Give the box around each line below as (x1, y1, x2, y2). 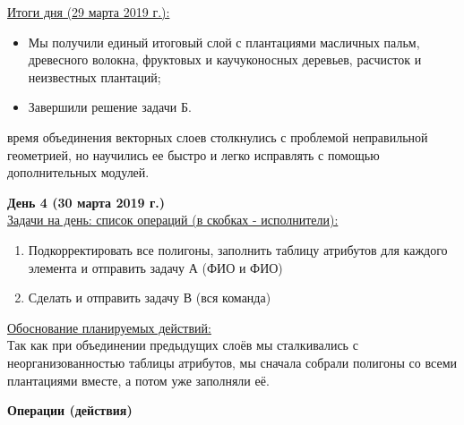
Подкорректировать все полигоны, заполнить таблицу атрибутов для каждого (28, 240, 448, 259)
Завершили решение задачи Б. (28, 98, 192, 116)
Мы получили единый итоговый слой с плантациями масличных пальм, (28, 32, 420, 51)
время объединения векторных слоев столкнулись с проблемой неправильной (7, 127, 428, 146)
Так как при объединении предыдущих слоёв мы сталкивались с (7, 336, 358, 354)
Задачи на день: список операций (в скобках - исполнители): (7, 210, 339, 229)
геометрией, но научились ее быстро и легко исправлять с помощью (7, 145, 380, 164)
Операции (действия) (7, 401, 133, 420)
